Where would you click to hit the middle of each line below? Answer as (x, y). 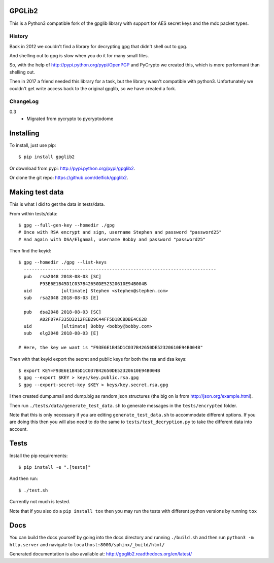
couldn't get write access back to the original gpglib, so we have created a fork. (93, 88)
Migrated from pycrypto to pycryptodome (70, 119)
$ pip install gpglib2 (47, 157)
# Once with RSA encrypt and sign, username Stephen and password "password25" (120, 232)
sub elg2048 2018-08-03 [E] (61, 333)
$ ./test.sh (33, 490)
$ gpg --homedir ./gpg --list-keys (63, 262)
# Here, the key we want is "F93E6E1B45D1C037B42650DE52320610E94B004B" (111, 348)
